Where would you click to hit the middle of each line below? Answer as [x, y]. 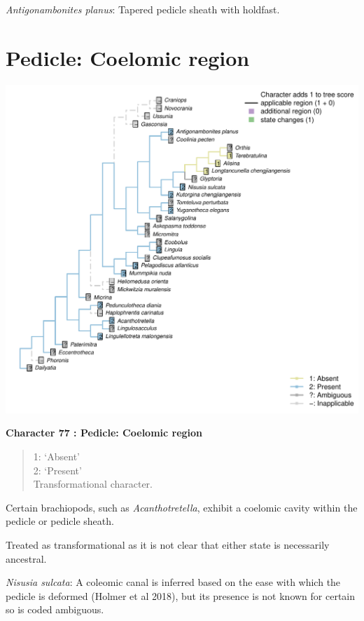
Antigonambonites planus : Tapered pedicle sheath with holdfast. [143, 9]
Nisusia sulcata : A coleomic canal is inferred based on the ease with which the [173, 582]
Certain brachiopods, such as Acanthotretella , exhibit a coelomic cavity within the [182, 507]
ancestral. [26, 558]
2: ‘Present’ [57, 470]
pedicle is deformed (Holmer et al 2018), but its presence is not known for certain [181, 595]
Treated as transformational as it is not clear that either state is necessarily [168, 544]
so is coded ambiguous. [55, 609]
